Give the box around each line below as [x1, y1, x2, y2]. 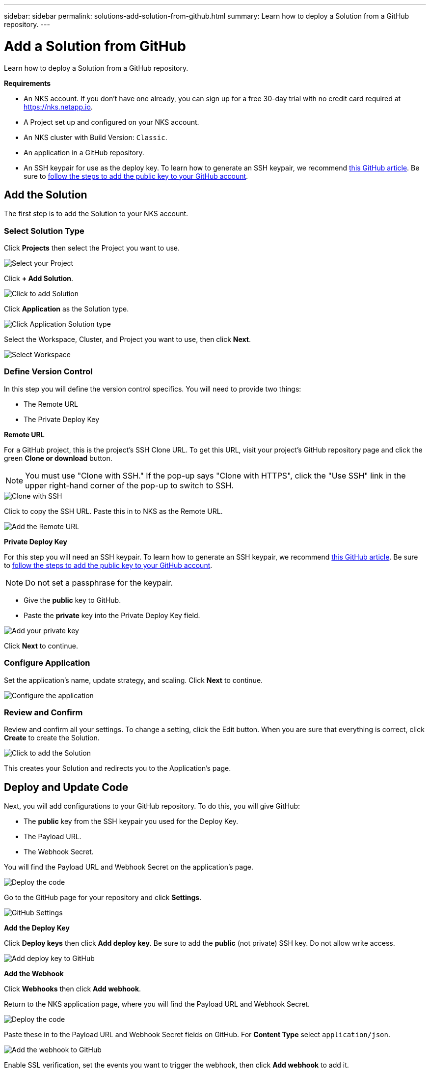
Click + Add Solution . [4, 274, 74, 283]
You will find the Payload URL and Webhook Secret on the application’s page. [4, 863, 253, 872]
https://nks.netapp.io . [24, 102, 93, 111]
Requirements [4, 79, 51, 87]
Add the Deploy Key [4, 924, 70, 932]
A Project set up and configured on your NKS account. [24, 117, 199, 126]
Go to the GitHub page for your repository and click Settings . [4, 893, 202, 902]
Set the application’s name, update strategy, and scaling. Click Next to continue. [4, 676, 263, 684]
